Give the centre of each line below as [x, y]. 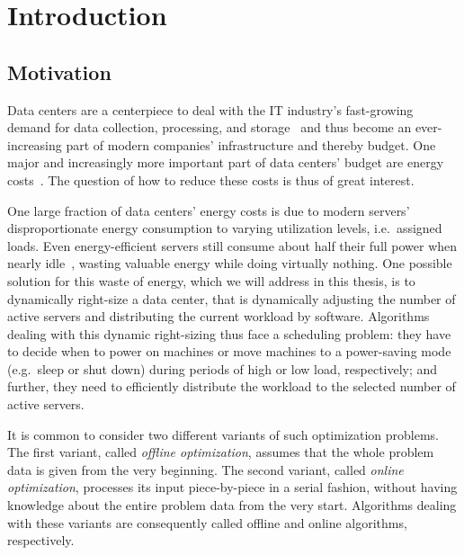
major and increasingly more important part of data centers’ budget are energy [226, 162]
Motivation [59, 72]
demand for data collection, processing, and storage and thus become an [210, 127]
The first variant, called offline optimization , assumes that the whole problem [221, 452]
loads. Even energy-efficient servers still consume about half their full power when [232, 245]
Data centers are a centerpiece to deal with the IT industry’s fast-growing [210, 109]
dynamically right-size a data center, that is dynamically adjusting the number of [232, 298]
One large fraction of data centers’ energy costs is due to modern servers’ [209, 210]
